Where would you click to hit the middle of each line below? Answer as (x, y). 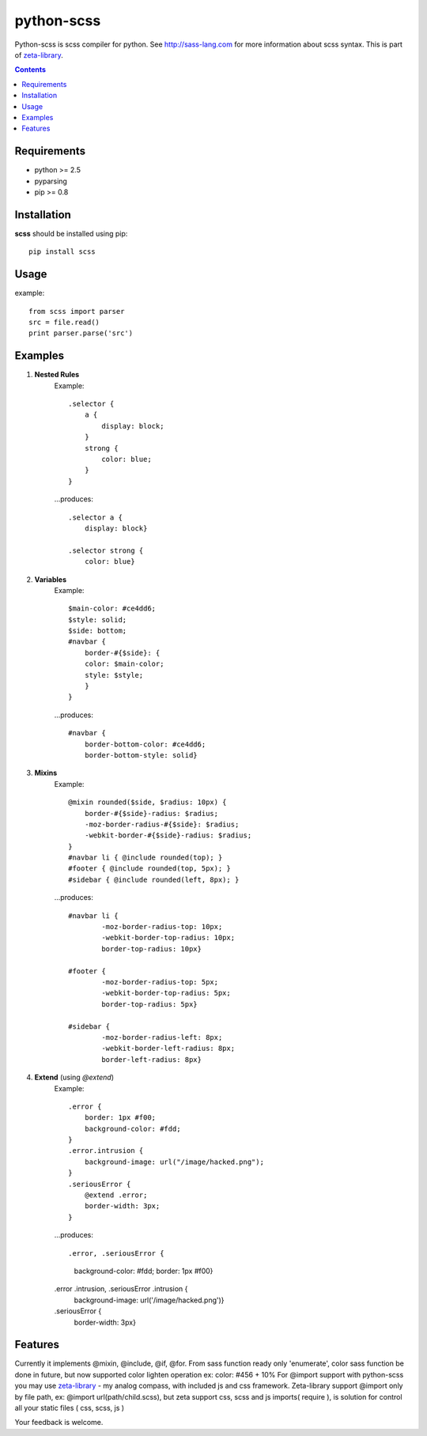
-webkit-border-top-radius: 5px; (166, 993)
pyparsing (51, 181)
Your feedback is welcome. (59, 1423)
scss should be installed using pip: (71, 233)
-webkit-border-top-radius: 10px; (168, 938)
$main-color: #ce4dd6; (112, 608)
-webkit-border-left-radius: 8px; (168, 1049)
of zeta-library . (39, 55)
